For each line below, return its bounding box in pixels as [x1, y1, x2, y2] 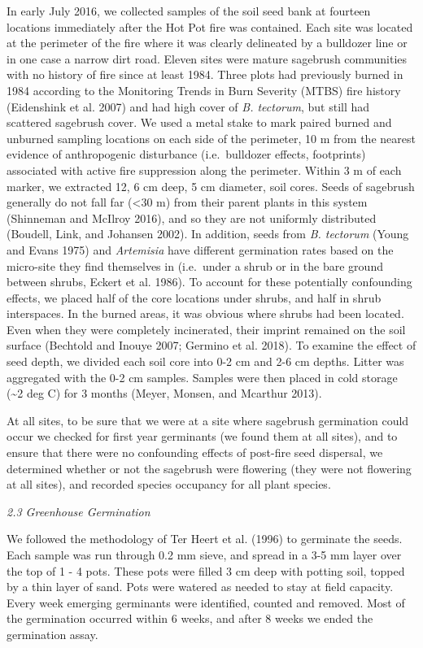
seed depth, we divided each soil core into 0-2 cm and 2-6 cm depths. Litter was [7, 353, 404, 370]
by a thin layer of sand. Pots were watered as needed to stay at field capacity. [7, 578, 394, 595]
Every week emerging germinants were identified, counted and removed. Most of [7, 594, 405, 611]
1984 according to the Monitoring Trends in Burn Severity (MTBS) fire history [7, 81, 401, 98]
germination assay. [7, 625, 98, 642]
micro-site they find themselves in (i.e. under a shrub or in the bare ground [7, 257, 383, 274]
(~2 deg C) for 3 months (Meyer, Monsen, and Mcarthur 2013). [7, 385, 322, 402]
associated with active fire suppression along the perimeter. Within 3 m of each [7, 161, 402, 178]
